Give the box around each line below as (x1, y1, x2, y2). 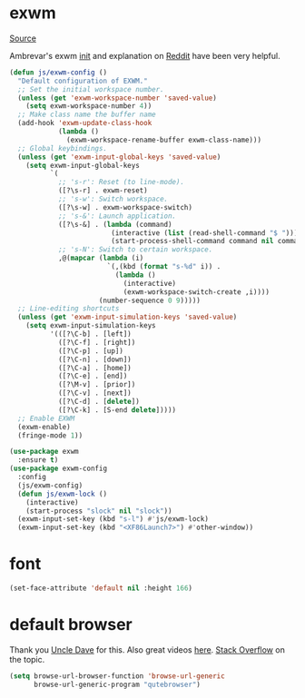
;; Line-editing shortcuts (17, 304, 120, 313)
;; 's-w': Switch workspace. (57, 194, 169, 204)
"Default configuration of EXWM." (17, 76, 148, 85)
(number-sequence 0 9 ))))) (98, 296, 202, 305)
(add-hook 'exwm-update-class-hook (17, 119, 152, 128)
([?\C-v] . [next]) (57, 388, 132, 398)
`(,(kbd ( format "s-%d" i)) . (106, 262, 221, 271)
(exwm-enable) (17, 422, 71, 431)
